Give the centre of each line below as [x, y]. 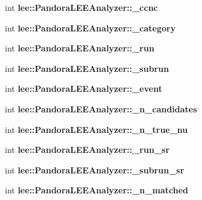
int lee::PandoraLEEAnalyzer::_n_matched [96, 190]
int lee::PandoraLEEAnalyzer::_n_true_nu [96, 129]
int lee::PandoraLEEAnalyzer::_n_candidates [101, 108]
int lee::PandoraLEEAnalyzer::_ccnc [81, 7]
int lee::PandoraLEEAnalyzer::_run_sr [87, 150]
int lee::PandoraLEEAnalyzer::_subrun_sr [95, 169]
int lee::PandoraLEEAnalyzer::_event [84, 89]
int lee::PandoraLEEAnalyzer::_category [90, 27]
